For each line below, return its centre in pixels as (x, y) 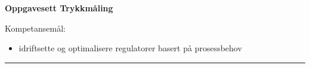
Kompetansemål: (35, 28)
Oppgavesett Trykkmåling (59, 8)
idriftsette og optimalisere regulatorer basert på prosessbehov (130, 48)
